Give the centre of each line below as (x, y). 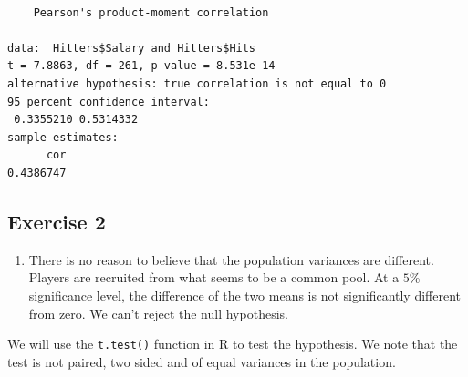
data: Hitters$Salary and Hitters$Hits (132, 48)
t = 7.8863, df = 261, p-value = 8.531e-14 (141, 66)
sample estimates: (63, 137)
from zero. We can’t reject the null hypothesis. (158, 313)
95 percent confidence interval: (109, 102)
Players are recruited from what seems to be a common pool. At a (214, 277)
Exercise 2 (57, 221)
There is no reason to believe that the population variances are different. (231, 259)
